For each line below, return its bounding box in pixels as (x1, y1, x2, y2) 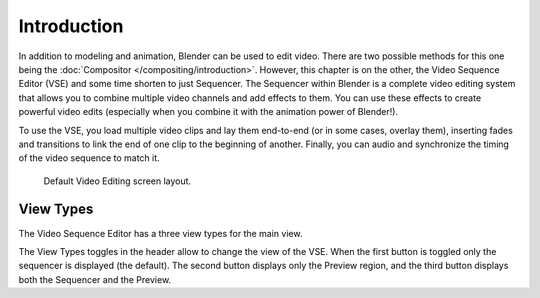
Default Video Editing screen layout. (43, 175, 192, 187)
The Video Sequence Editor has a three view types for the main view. (18, 227, 303, 239)
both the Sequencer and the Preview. (18, 273, 172, 285)
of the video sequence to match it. (18, 152, 160, 164)
